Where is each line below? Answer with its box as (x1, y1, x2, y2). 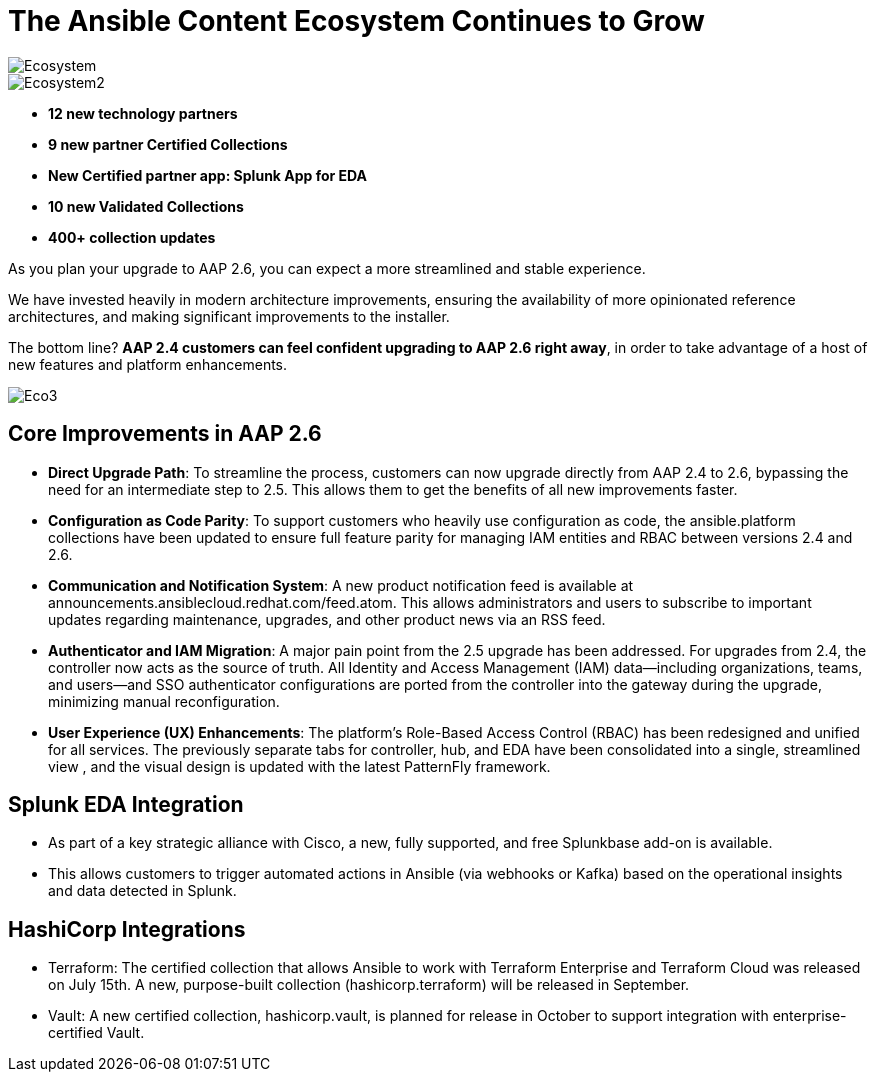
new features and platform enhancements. (8, 355, 288, 373)
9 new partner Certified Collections (48, 135, 288, 153)
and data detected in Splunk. (48, 882, 237, 900)
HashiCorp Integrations (8, 916, 246, 942)
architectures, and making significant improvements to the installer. (8, 307, 450, 325)
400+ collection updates (48, 228, 216, 246)
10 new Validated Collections (48, 197, 244, 215)
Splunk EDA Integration (8, 792, 244, 818)
